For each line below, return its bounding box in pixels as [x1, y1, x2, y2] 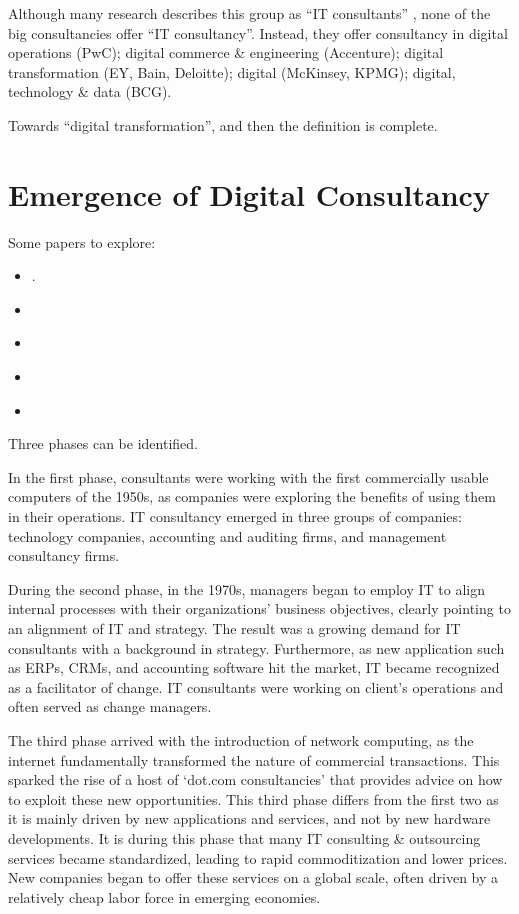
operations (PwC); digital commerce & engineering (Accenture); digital [8, 42, 444, 63]
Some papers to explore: [8, 231, 156, 252]
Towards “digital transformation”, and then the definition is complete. [8, 114, 438, 135]
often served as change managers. [8, 696, 212, 717]
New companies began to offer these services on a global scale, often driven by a [8, 867, 499, 888]
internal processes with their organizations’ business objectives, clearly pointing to [8, 598, 511, 619]
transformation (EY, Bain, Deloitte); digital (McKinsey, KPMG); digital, [8, 61, 456, 82]
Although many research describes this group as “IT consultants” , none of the [8, 3, 491, 23]
